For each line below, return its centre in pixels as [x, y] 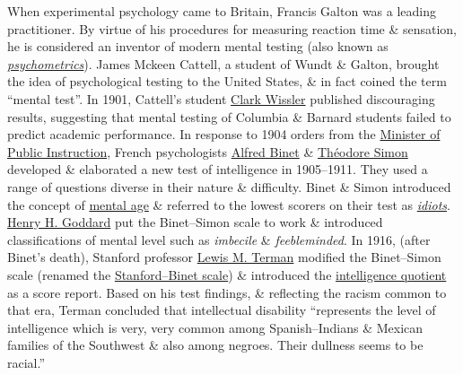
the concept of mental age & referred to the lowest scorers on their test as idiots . [229, 204]
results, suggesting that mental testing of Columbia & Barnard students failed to [229, 116]
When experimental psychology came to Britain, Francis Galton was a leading [222, 11]
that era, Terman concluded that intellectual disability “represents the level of [222, 310]
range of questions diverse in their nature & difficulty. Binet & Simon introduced [229, 186]
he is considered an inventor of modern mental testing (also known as [198, 46]
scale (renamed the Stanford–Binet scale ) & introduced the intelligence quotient [227, 274]
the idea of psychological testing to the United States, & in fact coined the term [227, 81]
